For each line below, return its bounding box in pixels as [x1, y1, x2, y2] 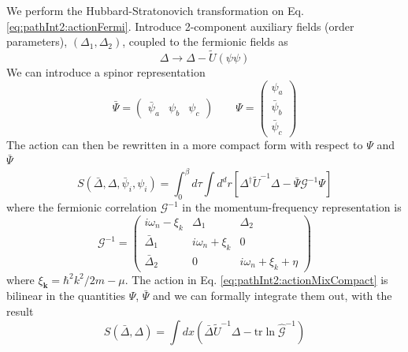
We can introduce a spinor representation [6, 64, 206, 80]
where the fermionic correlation [6, 199, 158, 215]
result [6, 303, 34, 320]
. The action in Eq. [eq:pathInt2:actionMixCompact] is [124, 271, 388, 287]
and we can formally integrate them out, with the [153, 287, 392, 304]
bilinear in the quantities [6, 287, 126, 304]
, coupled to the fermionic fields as [122, 33, 288, 50]
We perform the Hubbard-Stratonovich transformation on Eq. [6, 2, 304, 18]
